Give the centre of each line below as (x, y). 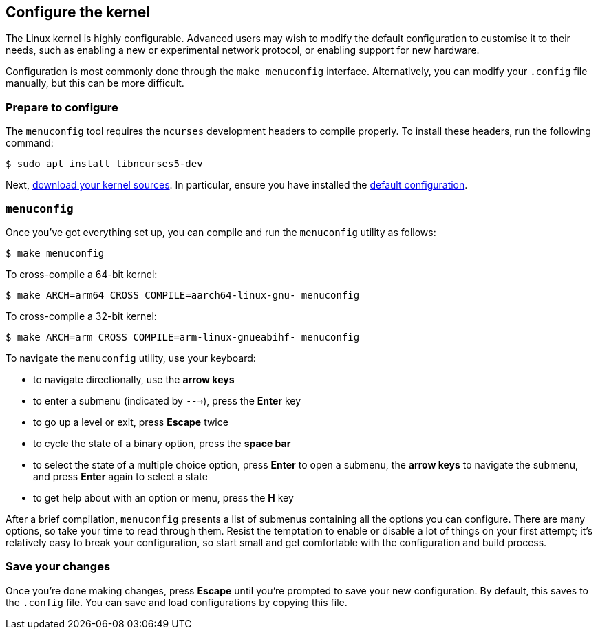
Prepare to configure (62, 107)
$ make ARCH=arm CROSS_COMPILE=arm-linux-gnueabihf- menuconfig (183, 337)
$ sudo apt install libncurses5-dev (104, 164)
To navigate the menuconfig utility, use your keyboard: (131, 358)
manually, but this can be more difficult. (95, 83)
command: (30, 143)
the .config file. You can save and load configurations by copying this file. (177, 602)
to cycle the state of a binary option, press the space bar (162, 443)
